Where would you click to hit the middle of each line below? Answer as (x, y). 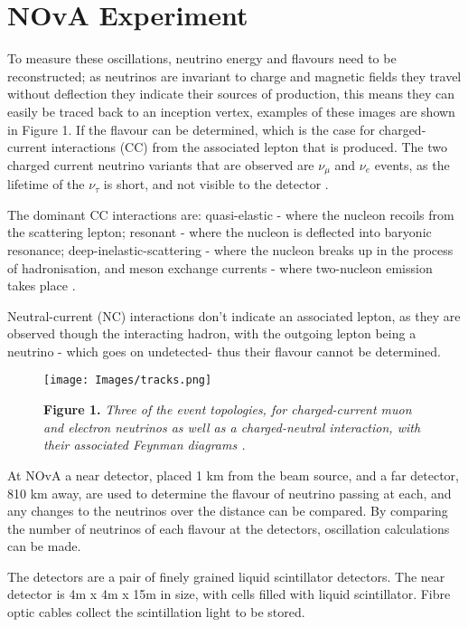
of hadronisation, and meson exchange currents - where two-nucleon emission (220, 267)
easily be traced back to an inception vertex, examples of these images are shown (231, 111)
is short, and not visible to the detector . (216, 184)
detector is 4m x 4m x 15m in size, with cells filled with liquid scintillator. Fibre (229, 594)
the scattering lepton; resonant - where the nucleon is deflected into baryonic (220, 232)
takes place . (42, 285)
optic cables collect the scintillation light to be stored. (156, 612)
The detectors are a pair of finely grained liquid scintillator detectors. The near (226, 576)
